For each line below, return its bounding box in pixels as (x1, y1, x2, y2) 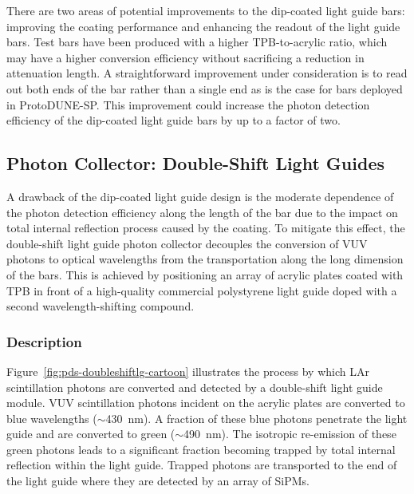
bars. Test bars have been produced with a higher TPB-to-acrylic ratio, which (6, 34, 388, 50)
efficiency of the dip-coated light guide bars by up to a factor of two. (6, 112, 341, 128)
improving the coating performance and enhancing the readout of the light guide (6, 18, 400, 34)
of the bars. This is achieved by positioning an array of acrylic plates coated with (6, 266, 404, 283)
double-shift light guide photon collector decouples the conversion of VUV (6, 235, 368, 251)
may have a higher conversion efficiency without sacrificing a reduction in (6, 49, 365, 65)
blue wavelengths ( (6, 409, 97, 426)
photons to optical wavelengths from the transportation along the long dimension (6, 251, 404, 267)
